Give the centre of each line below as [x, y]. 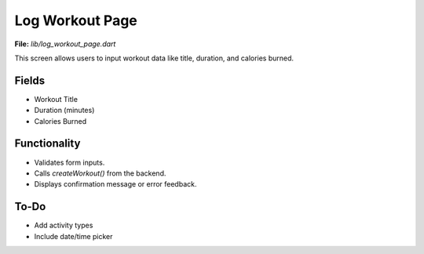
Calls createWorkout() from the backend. [100, 173]
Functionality [48, 144]
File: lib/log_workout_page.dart [65, 44]
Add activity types [64, 225]
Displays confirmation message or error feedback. [115, 184]
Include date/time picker [73, 236]
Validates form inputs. [69, 162]
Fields [30, 80]
